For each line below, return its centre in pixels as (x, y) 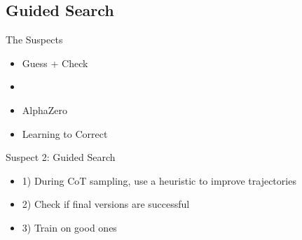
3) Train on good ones (69, 227)
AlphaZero (45, 110)
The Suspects (34, 40)
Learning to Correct (65, 133)
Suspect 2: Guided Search (61, 157)
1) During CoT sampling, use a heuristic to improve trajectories (159, 180)
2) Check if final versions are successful (106, 204)
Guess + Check (55, 63)
